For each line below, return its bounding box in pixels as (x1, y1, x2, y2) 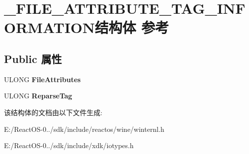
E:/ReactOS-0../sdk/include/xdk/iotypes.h (4, 140, 134, 151)
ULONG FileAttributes (4, 74, 81, 84)
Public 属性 (4, 51, 62, 66)
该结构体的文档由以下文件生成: (4, 107, 102, 117)
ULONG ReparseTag (4, 91, 72, 101)
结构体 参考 (94, 17, 169, 37)
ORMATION (4, 17, 95, 37)
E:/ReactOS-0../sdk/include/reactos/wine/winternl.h (4, 123, 164, 134)
